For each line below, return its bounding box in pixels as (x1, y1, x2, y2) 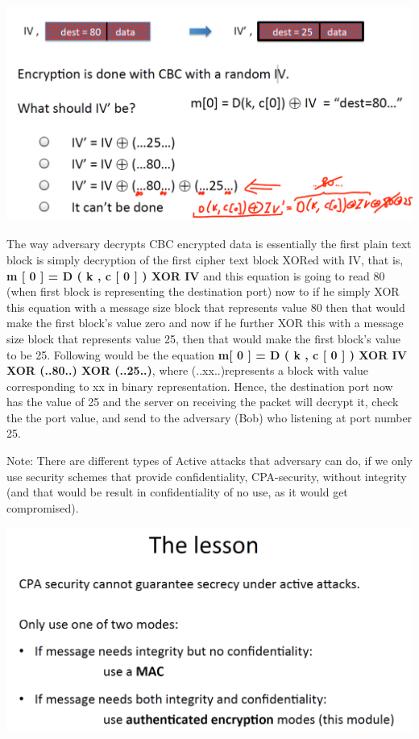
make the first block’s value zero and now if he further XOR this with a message (6, 314, 404, 331)
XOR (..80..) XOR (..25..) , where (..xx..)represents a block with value (6, 362, 369, 379)
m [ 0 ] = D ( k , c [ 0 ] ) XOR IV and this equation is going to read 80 (6, 267, 385, 284)
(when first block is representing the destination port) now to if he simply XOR (6, 283, 400, 300)
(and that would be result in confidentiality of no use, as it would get (6, 484, 348, 500)
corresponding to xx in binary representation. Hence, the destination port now (6, 377, 393, 394)
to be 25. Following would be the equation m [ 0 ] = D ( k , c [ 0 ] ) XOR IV (6, 346, 407, 363)
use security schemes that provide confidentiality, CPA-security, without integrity (6, 467, 407, 484)
